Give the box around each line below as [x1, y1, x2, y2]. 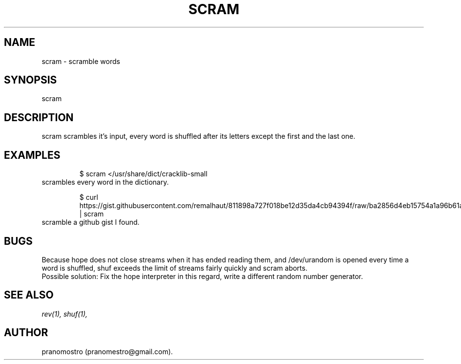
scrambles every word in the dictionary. [42, 178, 169, 187]
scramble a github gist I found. [42, 218, 140, 227]
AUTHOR [4, 326, 48, 339]
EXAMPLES [4, 149, 61, 161]
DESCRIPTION [4, 111, 74, 124]
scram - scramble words [42, 57, 120, 65]
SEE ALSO [4, 289, 54, 301]
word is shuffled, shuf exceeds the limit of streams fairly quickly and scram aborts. [42, 263, 308, 272]
